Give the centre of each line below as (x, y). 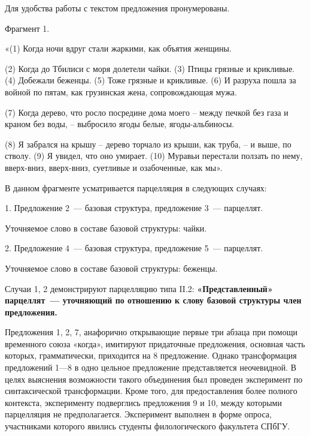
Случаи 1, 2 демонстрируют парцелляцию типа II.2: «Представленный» (139, 288)
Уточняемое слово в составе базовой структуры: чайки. (106, 228)
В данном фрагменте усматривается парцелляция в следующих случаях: (136, 187)
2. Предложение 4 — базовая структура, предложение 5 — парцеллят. (134, 248)
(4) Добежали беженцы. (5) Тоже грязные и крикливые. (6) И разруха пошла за (151, 80)
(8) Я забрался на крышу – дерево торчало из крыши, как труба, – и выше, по (148, 144)
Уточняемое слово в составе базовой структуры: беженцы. (111, 268)
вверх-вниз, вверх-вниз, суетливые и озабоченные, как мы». (114, 167)
